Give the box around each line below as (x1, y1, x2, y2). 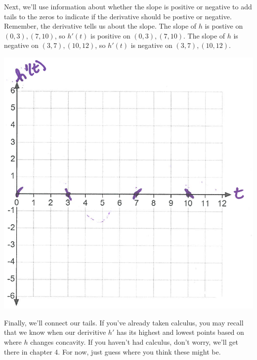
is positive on (90, 30, 130, 40)
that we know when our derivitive (4, 327, 106, 337)
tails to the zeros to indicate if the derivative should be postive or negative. (4, 11, 232, 21)
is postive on (205, 21, 243, 31)
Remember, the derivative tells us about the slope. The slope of (4, 21, 197, 31)
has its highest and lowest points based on (116, 327, 244, 337)
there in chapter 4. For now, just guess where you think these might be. (4, 346, 221, 357)
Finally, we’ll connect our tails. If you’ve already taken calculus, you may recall (4, 317, 244, 327)
